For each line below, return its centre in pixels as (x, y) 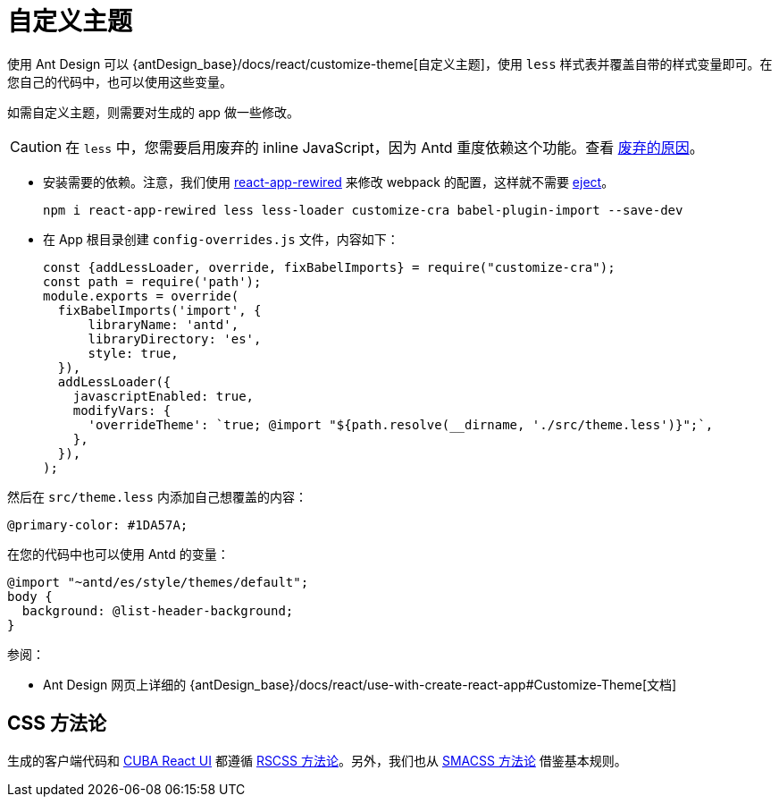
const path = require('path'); (152, 281)
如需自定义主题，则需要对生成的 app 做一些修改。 (153, 112)
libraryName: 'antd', (163, 324)
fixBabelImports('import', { (159, 310)
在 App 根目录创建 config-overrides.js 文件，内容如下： (221, 239)
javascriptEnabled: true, (163, 396)
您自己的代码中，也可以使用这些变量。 (120, 81)
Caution (36, 146)
